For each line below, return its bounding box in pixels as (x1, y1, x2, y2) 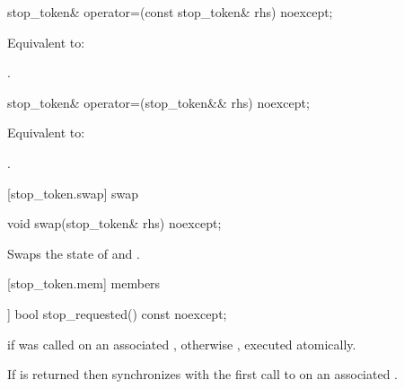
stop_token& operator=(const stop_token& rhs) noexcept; (7, 3, 333, 21)
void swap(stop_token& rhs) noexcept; (7, 214, 222, 233)
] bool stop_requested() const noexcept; (7, 304, 227, 323)
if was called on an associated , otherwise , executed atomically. (7, 334, 356, 353)
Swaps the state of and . (7, 243, 140, 262)
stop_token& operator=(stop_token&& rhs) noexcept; (7, 93, 310, 111)
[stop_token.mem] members (7, 274, 161, 293)
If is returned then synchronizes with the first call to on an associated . (7, 365, 398, 384)
